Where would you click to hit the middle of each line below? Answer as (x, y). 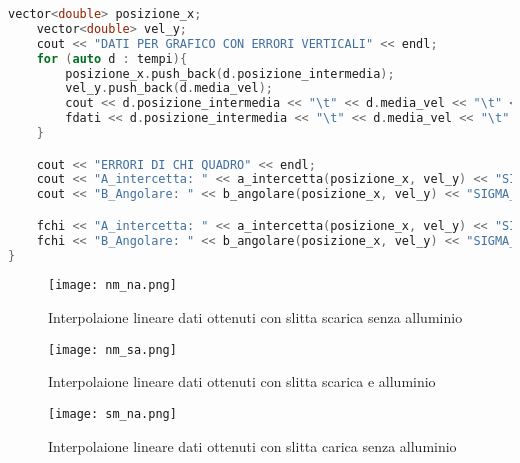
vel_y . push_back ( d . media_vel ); (169, 88)
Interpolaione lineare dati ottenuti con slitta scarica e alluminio (242, 381)
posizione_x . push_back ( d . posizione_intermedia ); (230, 73)
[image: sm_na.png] (112, 413)
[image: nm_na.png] (112, 285)
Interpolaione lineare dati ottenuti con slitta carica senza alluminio (252, 445)
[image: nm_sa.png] (112, 349)
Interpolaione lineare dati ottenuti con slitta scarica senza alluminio (255, 317)
